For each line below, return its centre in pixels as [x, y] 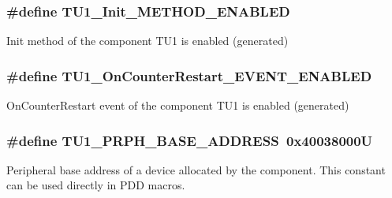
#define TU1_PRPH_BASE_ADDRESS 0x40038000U [190, 140]
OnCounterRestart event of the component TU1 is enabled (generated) [178, 105]
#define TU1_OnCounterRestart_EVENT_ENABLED [189, 75]
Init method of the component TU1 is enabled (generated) [147, 41]
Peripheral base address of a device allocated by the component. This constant [196, 169]
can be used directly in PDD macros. [96, 185]
